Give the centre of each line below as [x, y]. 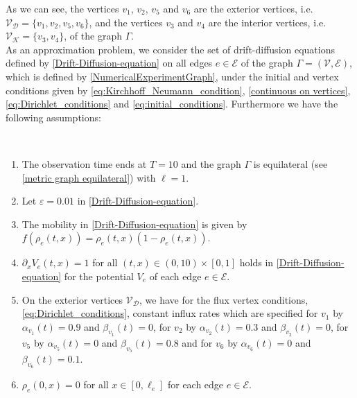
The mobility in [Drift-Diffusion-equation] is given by [134, 224]
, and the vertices [126, 22]
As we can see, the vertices [62, 8]
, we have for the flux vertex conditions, [224, 299]
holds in [256, 262]
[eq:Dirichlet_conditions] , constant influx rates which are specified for [170, 313]
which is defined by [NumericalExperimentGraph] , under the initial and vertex [172, 76]
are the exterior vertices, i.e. [253, 8]
